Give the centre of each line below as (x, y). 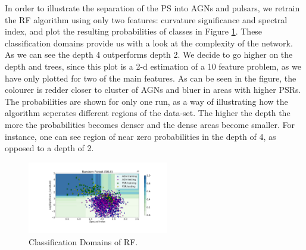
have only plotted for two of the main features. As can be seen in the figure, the (151, 78)
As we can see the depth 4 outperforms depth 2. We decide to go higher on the (149, 54)
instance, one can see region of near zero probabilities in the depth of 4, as (140, 136)
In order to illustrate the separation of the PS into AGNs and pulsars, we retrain (152, 8)
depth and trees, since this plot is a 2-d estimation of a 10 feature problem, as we (153, 66)
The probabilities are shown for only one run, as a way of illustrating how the (146, 101)
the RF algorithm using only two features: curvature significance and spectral (146, 19)
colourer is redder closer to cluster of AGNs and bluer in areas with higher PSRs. (153, 90)
